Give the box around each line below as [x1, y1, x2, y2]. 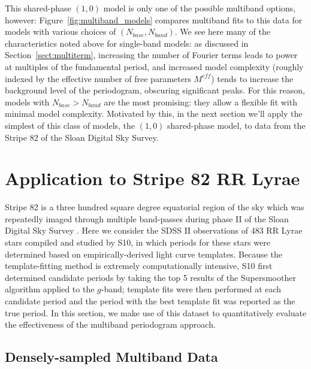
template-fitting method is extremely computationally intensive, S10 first [5, 259, 273, 272]
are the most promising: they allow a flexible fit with [104, 95, 297, 108]
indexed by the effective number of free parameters [5, 72, 191, 84]
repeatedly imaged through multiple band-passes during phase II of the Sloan [5, 212, 289, 225]
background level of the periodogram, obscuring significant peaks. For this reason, [5, 84, 305, 96]
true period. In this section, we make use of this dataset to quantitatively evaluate [5, 306, 307, 319]
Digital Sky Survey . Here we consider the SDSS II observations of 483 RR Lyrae [5, 224, 303, 237]
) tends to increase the [211, 72, 294, 84]
